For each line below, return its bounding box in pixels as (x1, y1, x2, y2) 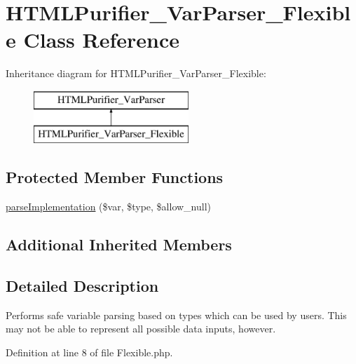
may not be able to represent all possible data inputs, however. (6, 321, 276, 336)
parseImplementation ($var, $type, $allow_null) (6, 199, 212, 214)
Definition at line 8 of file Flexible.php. (6, 345, 173, 360)
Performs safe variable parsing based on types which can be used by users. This (6, 307, 347, 322)
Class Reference (23, 25, 179, 54)
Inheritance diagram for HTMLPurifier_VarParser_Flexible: (6, 66, 266, 81)
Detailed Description (6, 275, 159, 297)
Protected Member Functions (6, 166, 224, 188)
